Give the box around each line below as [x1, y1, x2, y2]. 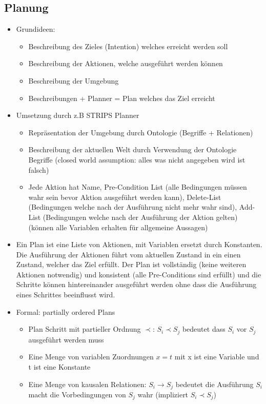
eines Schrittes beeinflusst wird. [16, 289, 115, 300]
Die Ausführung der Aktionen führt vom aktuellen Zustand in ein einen [16, 249, 241, 259]
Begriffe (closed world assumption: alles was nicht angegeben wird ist [28, 154, 245, 165]
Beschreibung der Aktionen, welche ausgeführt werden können [28, 58, 223, 69]
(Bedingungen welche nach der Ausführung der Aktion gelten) [43, 211, 238, 222]
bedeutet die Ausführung [175, 378, 254, 389]
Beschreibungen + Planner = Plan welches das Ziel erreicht [28, 92, 215, 103]
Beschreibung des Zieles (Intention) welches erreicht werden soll [28, 41, 228, 51]
